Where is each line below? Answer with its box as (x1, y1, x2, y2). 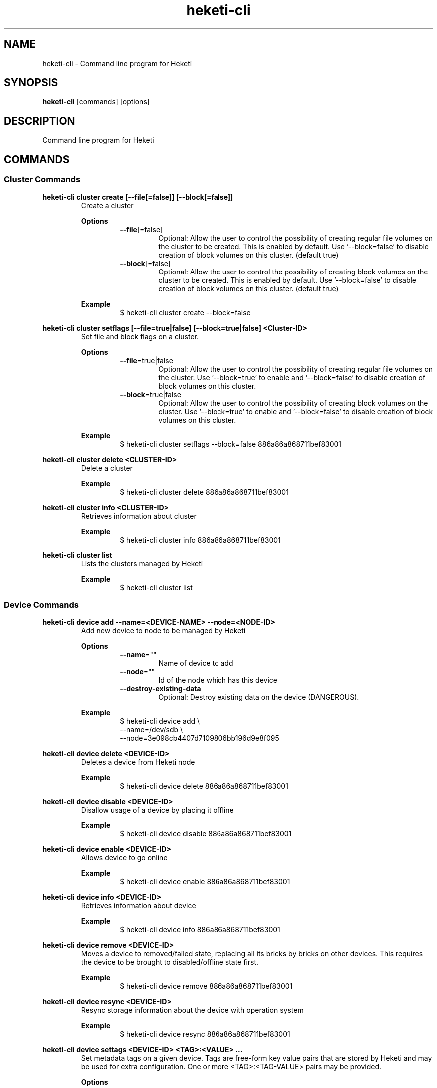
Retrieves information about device (81, 901, 196, 910)
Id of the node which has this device (158, 676, 277, 685)
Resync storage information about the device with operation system (81, 1006, 304, 1015)
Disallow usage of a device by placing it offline (81, 806, 234, 815)
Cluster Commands (4, 174, 81, 185)
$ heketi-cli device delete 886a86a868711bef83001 (120, 782, 288, 791)
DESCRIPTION (4, 114, 75, 127)
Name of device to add (158, 659, 233, 668)
